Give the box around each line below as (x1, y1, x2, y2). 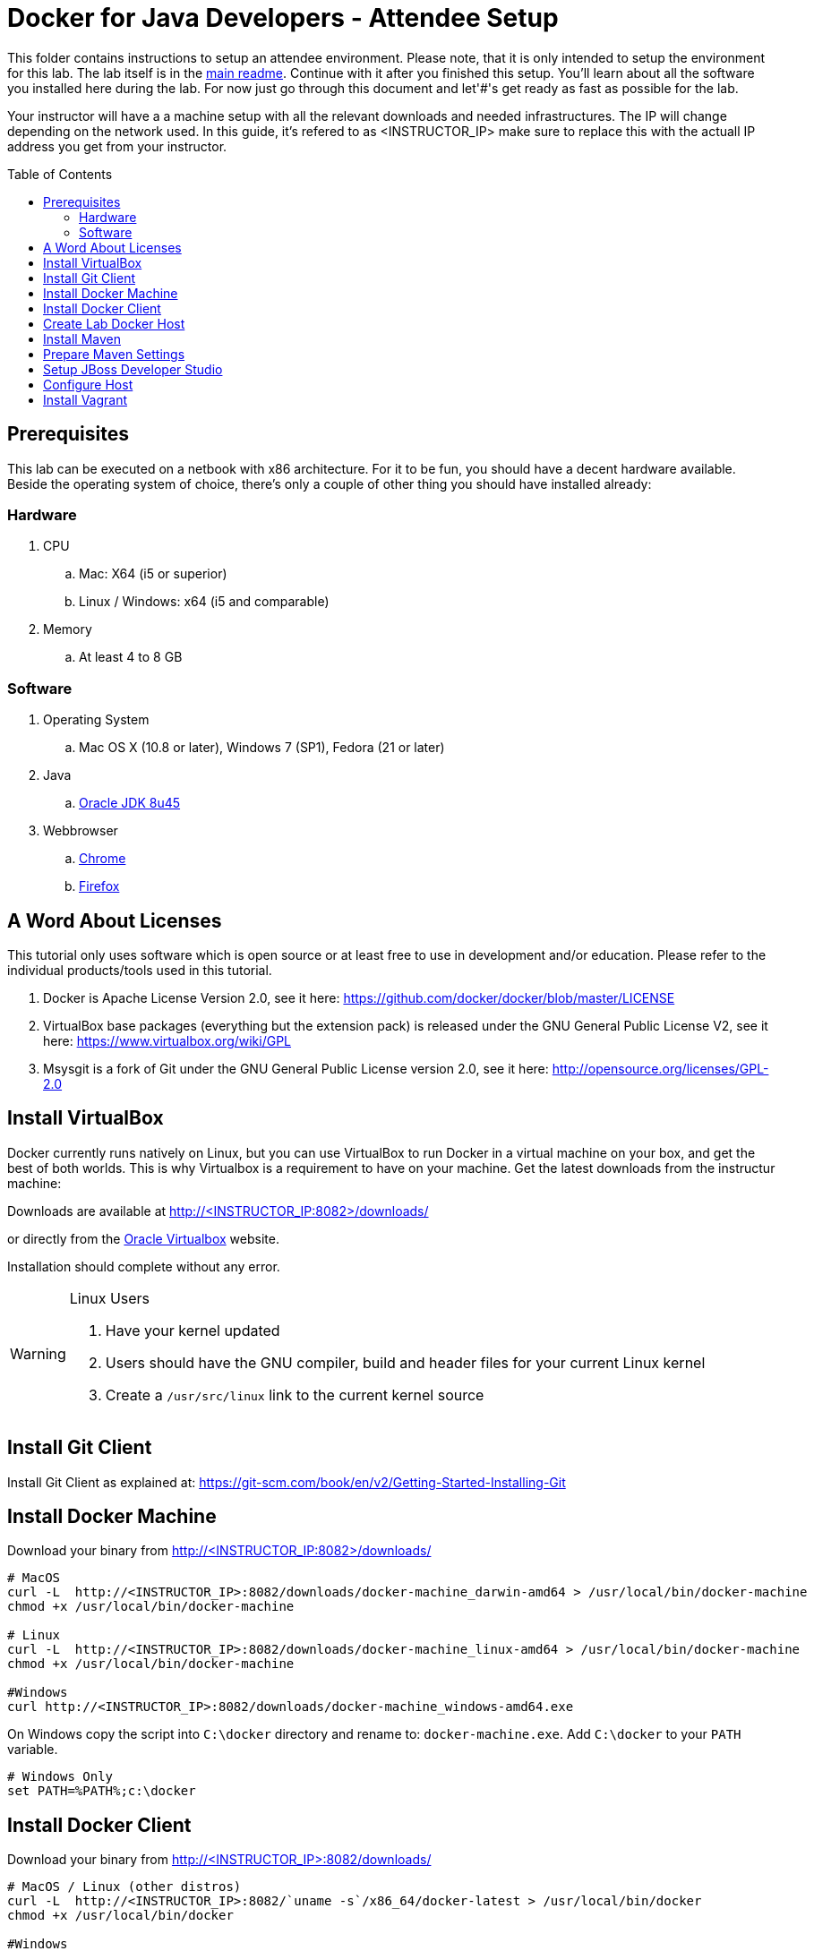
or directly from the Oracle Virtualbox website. (7, 1230, 279, 1246)
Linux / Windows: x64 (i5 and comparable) (79, 594, 330, 610)
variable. (7, 1741, 58, 1758)
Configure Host (43, 376, 133, 392)
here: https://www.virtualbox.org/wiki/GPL (43, 1032, 292, 1048)
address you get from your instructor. (7, 138, 227, 154)
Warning (10, 1344, 66, 1363)
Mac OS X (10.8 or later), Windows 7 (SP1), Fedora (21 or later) (79, 740, 445, 756)
